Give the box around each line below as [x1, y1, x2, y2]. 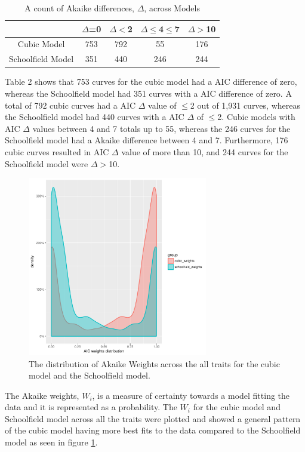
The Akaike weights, [5, 389, 79, 401]
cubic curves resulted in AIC [5, 145, 109, 158]
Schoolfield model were [5, 157, 88, 170]
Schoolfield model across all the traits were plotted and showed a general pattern [5, 412, 301, 425]
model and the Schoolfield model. [29, 369, 150, 382]
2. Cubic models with [217, 110, 295, 123]
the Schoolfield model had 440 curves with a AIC [5, 110, 184, 123]
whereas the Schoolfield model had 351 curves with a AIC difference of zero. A [5, 87, 292, 99]
